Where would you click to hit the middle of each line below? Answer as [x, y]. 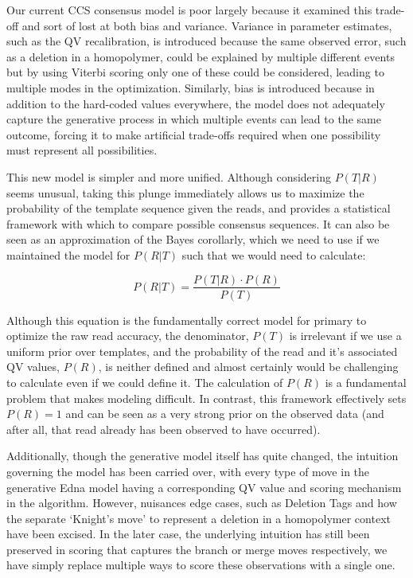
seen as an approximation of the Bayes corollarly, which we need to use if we [193, 239]
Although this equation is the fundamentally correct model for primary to [187, 320]
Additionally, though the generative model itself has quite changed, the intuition [203, 456]
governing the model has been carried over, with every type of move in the [188, 471]
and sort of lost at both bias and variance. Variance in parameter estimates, [207, 25]
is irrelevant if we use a [345, 336]
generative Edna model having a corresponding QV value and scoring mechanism [204, 487]
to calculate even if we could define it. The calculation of [145, 382]
